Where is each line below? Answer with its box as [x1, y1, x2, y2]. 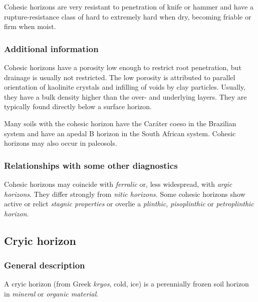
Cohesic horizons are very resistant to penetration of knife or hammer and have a [4, 2, 253, 12]
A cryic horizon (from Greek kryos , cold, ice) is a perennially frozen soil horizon [4, 278, 249, 289]
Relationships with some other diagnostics [4, 159, 178, 171]
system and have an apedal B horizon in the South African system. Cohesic [4, 128, 236, 138]
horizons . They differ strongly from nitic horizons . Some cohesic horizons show [4, 188, 245, 199]
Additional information [4, 42, 99, 55]
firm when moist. [4, 21, 56, 32]
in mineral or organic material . [4, 288, 99, 298]
